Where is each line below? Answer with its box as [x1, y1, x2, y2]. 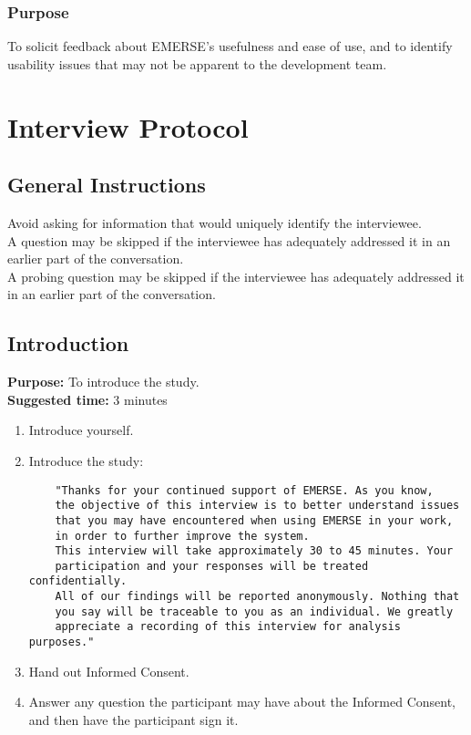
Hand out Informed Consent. [28, 661, 189, 680]
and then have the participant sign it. [28, 709, 239, 729]
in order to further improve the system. [55, 529, 310, 543]
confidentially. [28, 575, 128, 588]
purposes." [28, 636, 95, 649]
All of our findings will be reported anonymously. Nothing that [55, 590, 460, 604]
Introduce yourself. [28, 420, 134, 440]
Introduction [7, 329, 129, 357]
